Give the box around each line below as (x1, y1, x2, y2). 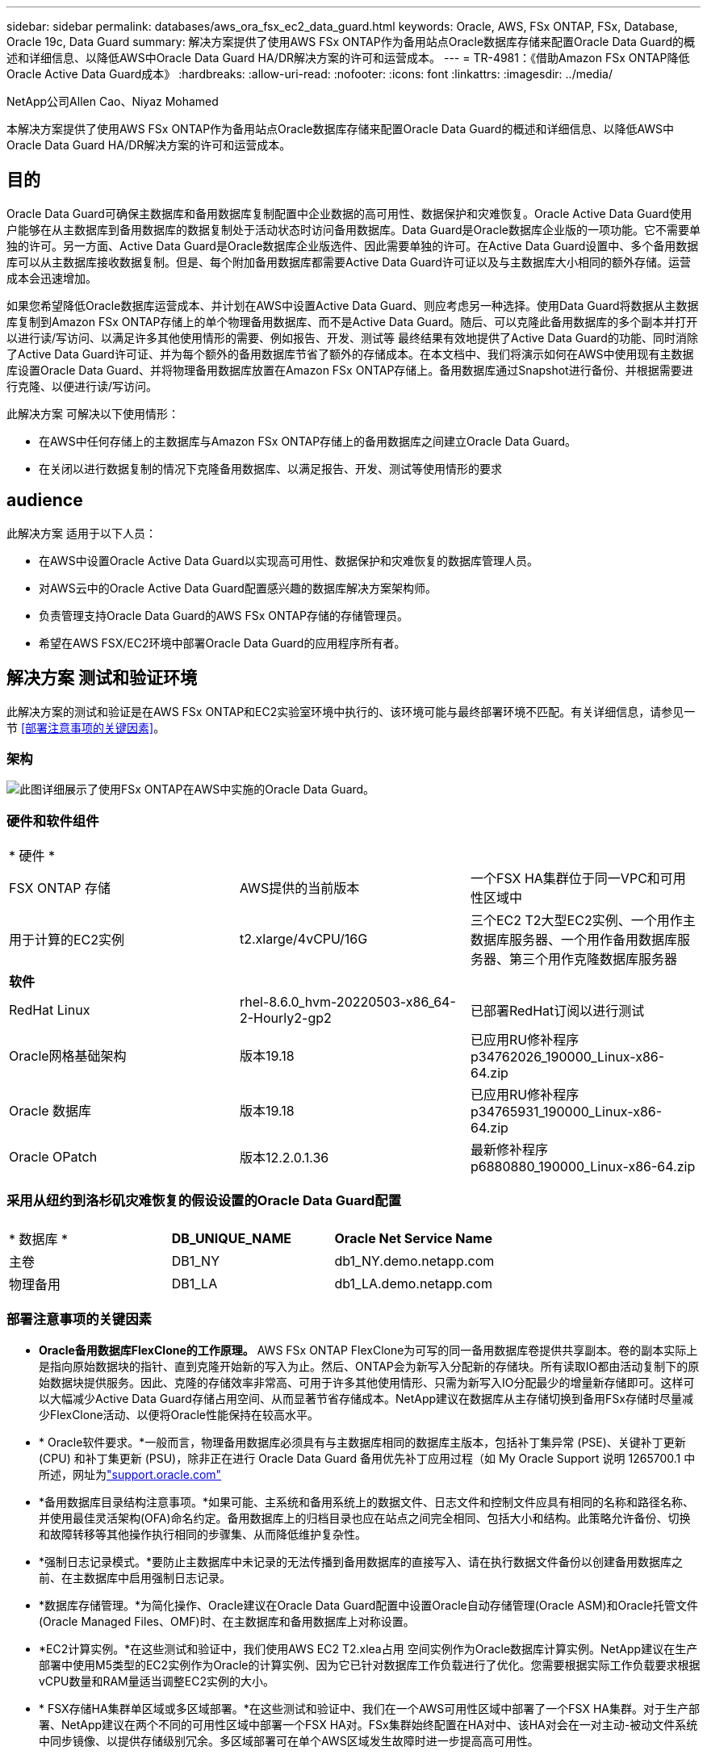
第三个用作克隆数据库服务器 (508, 951, 677, 968)
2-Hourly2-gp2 (239, 1010, 332, 1027)
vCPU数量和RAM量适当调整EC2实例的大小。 (39, 1673, 274, 1688)
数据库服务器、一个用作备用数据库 (470, 932, 677, 949)
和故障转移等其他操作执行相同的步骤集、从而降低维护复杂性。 (39, 1526, 366, 1541)
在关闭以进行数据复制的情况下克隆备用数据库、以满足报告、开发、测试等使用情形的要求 (39, 461, 502, 475)
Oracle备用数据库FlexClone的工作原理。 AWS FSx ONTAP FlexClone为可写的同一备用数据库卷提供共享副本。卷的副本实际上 (39, 1342, 698, 1357)
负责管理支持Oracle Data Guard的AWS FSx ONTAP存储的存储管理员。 (39, 608, 409, 622)
